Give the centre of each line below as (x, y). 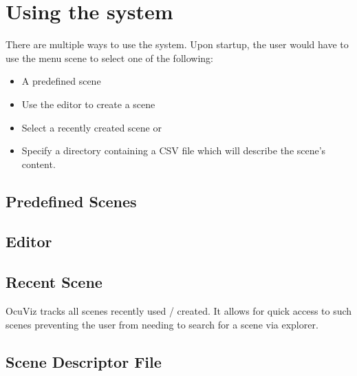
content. (39, 164)
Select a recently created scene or (91, 127)
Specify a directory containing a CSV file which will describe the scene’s (174, 150)
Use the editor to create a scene (88, 104)
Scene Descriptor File (84, 361)
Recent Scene (54, 282)
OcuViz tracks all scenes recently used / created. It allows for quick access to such (179, 311)
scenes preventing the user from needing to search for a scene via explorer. (162, 324)
